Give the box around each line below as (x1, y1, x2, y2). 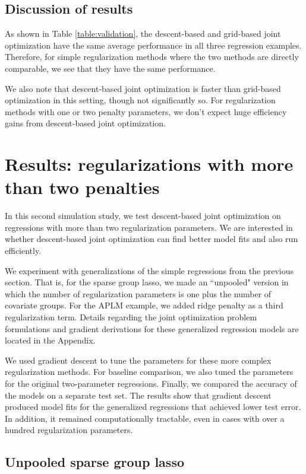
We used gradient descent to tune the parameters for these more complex (5, 354, 272, 366)
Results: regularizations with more (5, 152, 294, 176)
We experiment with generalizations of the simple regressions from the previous (5, 264, 294, 276)
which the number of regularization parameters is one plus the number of (5, 287, 272, 300)
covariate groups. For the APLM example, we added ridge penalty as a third (5, 299, 283, 311)
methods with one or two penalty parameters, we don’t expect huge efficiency (5, 105, 287, 117)
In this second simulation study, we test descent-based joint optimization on (5, 209, 281, 222)
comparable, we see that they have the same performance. (5, 62, 216, 74)
